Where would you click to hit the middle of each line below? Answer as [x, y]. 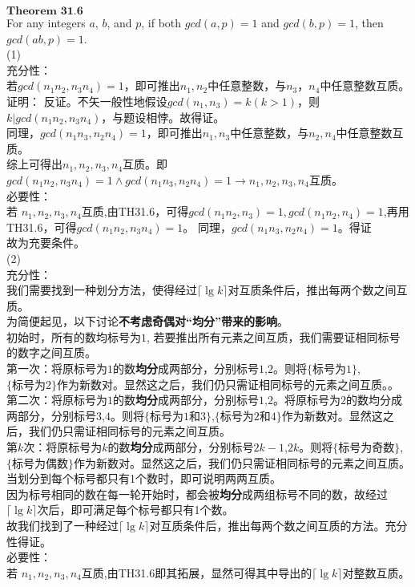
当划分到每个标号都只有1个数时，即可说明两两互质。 [144, 478]
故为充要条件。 [46, 243]
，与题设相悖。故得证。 [163, 117]
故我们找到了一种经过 [62, 525]
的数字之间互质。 [51, 352]
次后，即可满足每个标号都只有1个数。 [135, 510]
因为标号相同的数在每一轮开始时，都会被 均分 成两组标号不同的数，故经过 [197, 494]
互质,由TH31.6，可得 [135, 211]
